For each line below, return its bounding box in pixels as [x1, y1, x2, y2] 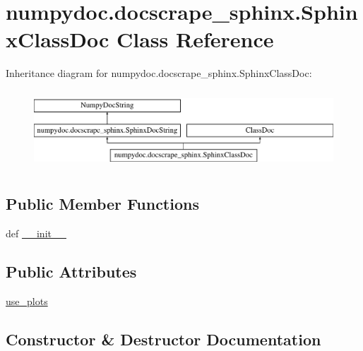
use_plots [6, 293, 48, 308]
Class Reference [116, 25, 274, 54]
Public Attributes [6, 260, 137, 282]
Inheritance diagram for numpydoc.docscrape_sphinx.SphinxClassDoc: [6, 66, 312, 81]
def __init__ [6, 225, 66, 240]
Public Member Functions [6, 193, 199, 215]
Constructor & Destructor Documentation [6, 328, 321, 350]
